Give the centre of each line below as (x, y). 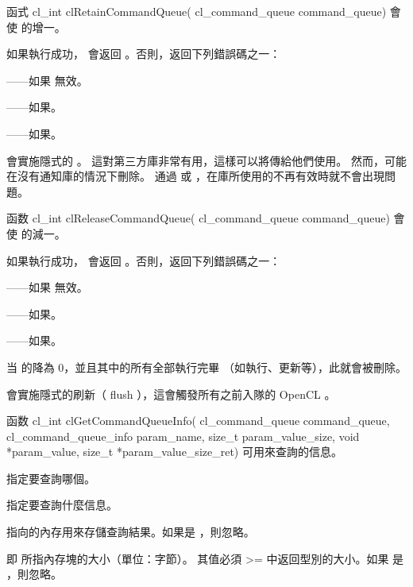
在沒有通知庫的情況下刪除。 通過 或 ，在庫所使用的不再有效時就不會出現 (195, 176)
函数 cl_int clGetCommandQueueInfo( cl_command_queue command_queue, (198, 421)
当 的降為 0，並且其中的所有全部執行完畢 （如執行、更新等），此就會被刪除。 (206, 367)
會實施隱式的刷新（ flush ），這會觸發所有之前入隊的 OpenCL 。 (171, 394)
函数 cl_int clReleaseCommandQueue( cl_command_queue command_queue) (198, 218)
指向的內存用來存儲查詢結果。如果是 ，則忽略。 (131, 532)
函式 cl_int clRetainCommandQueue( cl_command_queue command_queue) (197, 11)
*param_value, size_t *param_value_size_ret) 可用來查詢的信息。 (174, 452)
